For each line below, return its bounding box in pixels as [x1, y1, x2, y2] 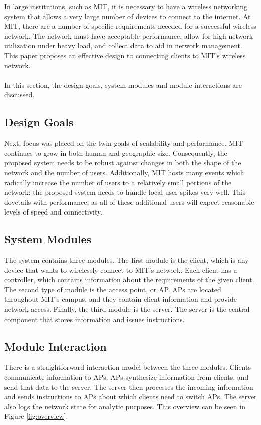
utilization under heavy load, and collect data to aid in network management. [4, 40, 242, 51]
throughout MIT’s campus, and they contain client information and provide [4, 294, 237, 304]
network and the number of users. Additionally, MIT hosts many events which [4, 167, 244, 177]
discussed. [4, 89, 35, 100]
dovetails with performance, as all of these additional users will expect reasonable [4, 196, 254, 207]
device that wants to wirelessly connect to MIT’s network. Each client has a [4, 264, 237, 275]
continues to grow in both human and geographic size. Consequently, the [4, 147, 227, 158]
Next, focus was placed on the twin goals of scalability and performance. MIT [4, 138, 243, 148]
